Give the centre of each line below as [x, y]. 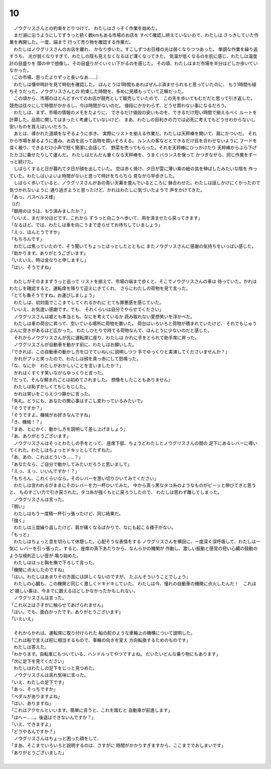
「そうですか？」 [27, 408]
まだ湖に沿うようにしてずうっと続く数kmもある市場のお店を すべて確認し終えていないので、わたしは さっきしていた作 [136, 35]
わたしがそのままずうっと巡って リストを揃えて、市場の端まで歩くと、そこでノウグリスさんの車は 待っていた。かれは [135, 281]
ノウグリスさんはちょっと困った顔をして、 [57, 738]
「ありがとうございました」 [38, 752]
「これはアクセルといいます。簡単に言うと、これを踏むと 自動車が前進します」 [91, 710]
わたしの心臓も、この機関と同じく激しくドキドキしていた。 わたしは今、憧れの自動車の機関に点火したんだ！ [126, 584]
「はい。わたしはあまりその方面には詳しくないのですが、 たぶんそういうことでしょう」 [100, 577]
